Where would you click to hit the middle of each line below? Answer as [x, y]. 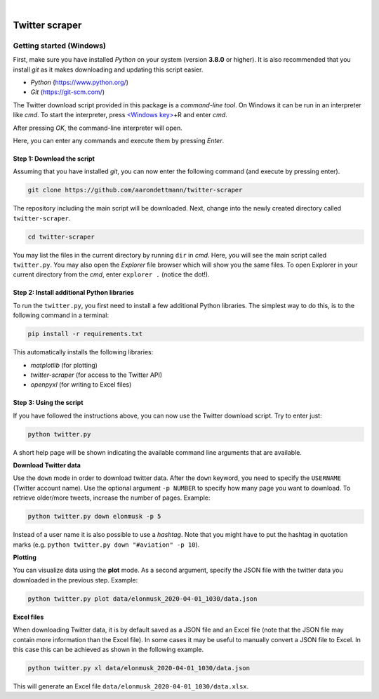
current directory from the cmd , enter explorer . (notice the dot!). [111, 274]
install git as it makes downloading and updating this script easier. [108, 69]
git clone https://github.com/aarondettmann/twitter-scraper [135, 190]
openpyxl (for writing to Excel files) [81, 385]
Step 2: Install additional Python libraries [74, 293]
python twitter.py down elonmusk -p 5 [94, 517]
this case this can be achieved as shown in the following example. [108, 649]
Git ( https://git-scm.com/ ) [68, 92]
